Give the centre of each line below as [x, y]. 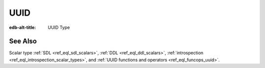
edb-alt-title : [23, 27]
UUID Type [59, 27]
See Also [23, 41]
